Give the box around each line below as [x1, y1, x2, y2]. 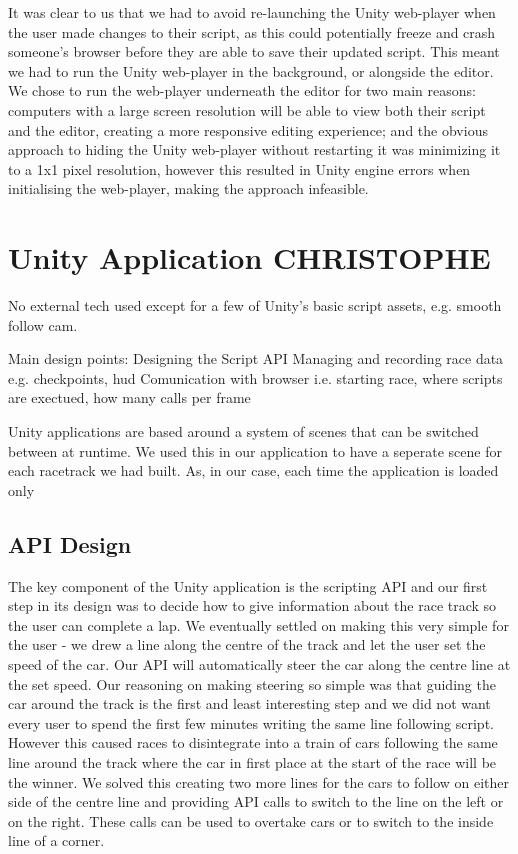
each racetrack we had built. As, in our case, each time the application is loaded [8, 460, 499, 481]
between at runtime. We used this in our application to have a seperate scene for [8, 440, 502, 461]
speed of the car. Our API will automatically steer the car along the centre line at [8, 653, 511, 674]
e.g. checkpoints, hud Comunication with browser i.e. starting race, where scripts [8, 367, 503, 388]
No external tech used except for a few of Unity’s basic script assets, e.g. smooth [8, 295, 502, 316]
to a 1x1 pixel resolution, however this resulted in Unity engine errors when [8, 158, 471, 179]
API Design [8, 528, 132, 559]
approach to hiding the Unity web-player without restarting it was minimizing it [8, 139, 501, 160]
